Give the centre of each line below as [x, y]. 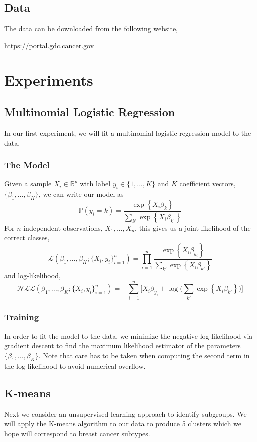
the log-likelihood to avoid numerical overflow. [75, 365]
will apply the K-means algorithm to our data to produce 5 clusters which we [123, 424]
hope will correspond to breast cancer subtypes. [77, 433]
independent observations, [63, 227]
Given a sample [28, 184]
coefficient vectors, [208, 184]
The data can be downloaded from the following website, [91, 28]
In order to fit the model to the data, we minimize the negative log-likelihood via [128, 335]
